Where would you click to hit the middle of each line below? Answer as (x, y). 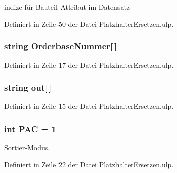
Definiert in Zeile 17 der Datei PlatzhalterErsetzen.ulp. (89, 65)
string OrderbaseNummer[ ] (61, 46)
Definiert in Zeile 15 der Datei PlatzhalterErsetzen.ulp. (89, 106)
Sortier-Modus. (27, 148)
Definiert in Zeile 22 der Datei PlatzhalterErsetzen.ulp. (89, 164)
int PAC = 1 (30, 128)
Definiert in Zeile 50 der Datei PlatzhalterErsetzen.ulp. (89, 23)
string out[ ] (28, 87)
